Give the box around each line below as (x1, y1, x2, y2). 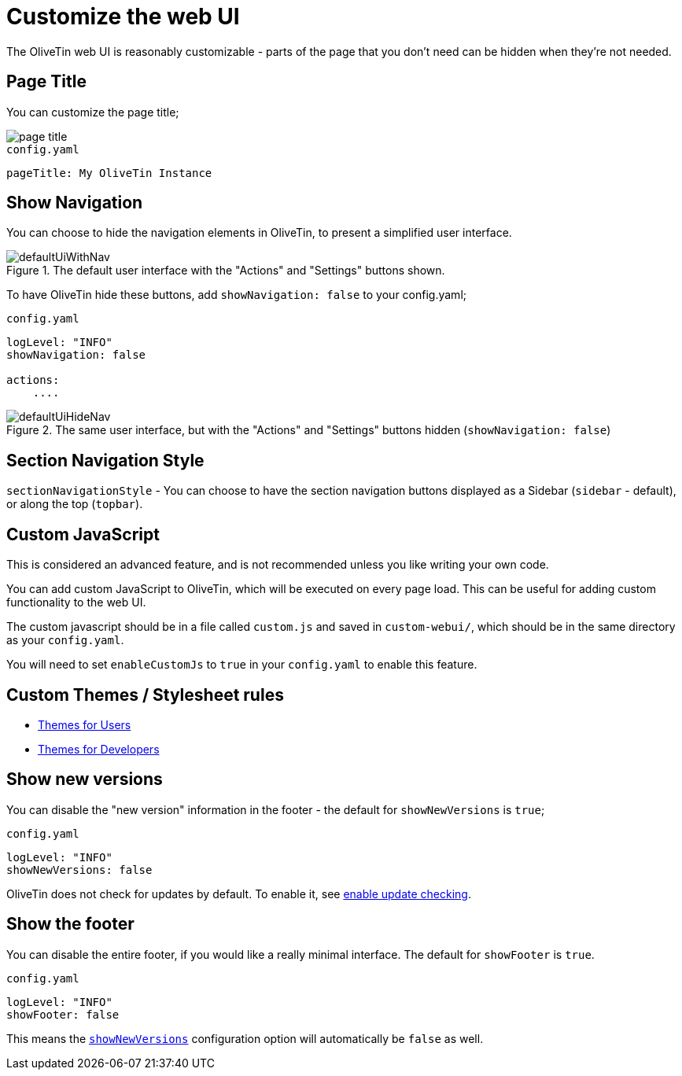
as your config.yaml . (6, 633, 124, 647)
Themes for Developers (38, 742, 160, 756)
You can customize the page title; (6, 105, 179, 119)
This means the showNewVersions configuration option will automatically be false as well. (6, 1031, 484, 1045)
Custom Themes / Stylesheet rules (6, 684, 284, 705)
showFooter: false (6, 1008, 120, 1021)
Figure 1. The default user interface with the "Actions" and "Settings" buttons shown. (6, 263, 445, 278)
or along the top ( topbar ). (6, 497, 143, 511)
